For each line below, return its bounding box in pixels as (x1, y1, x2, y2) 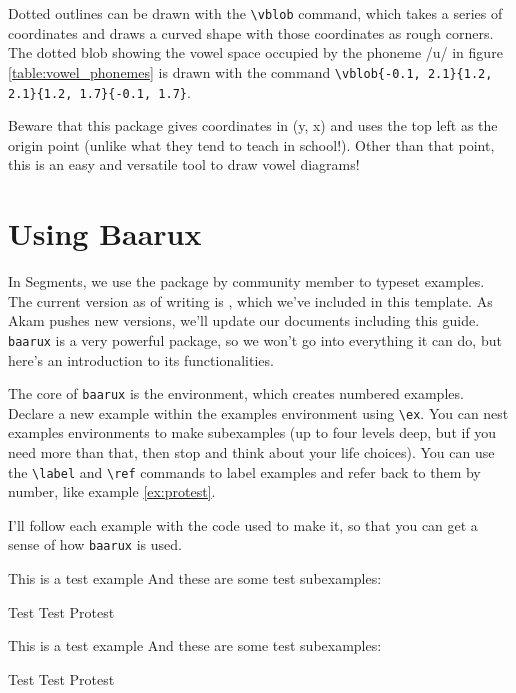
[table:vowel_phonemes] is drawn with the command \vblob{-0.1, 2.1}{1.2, (8, 61, 493, 82)
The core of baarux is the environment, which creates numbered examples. (8, 383, 464, 404)
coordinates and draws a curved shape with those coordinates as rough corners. (8, 22, 494, 43)
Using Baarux (8, 213, 202, 254)
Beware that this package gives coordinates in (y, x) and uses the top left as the (8, 115, 498, 136)
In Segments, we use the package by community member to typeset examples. (8, 271, 485, 292)
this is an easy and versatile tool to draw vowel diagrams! (8, 154, 360, 175)
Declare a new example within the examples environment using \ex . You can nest (8, 402, 509, 423)
